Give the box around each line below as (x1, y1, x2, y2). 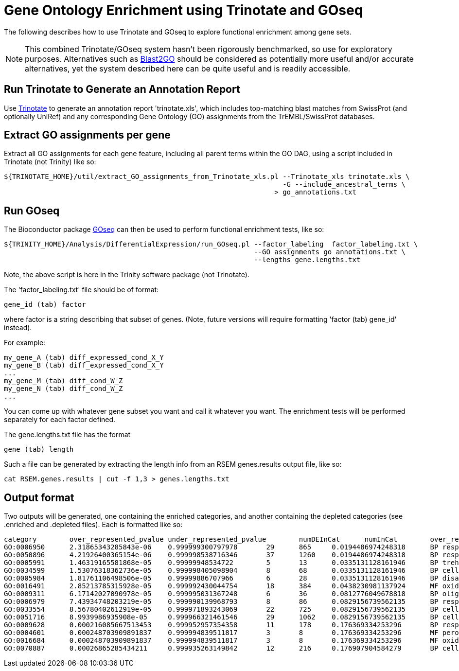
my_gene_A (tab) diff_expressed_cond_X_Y (4, 353, 164, 362)
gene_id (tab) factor (4, 300, 86, 309)
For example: (4, 338, 46, 347)
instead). (4, 323, 32, 332)
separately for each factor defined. (4, 415, 116, 424)
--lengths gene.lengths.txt (254, 256, 361, 264)
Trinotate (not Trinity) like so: (4, 158, 96, 166)
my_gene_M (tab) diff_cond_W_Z (4, 377, 123, 385)
